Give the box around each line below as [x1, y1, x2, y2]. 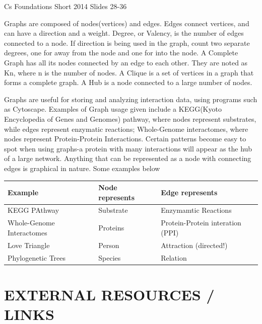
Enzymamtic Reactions [161, 205, 232, 215]
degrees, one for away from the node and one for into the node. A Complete [4, 47, 238, 58]
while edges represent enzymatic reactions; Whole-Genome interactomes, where [4, 123, 248, 134]
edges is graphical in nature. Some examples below [4, 163, 160, 173]
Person [98, 239, 119, 250]
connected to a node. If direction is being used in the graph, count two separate [4, 37, 250, 48]
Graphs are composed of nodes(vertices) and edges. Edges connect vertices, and [4, 18, 249, 28]
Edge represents [161, 187, 218, 197]
